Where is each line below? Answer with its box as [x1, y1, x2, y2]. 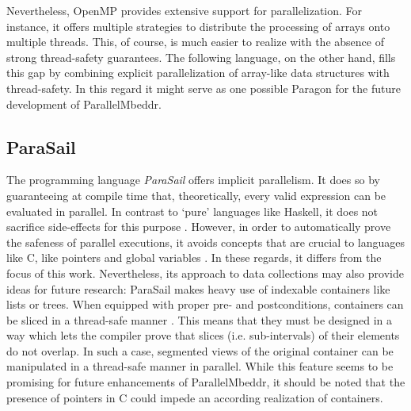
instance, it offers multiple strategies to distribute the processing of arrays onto [6, 17, 390, 34]
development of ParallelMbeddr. [6, 95, 162, 112]
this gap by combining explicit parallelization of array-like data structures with [6, 64, 390, 81]
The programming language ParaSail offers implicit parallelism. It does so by [6, 171, 380, 188]
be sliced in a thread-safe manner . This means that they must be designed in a [6, 311, 393, 328]
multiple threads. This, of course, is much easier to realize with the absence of [6, 33, 384, 50]
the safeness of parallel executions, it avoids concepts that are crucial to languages [6, 233, 405, 250]
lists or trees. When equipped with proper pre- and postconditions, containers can [6, 296, 404, 313]
